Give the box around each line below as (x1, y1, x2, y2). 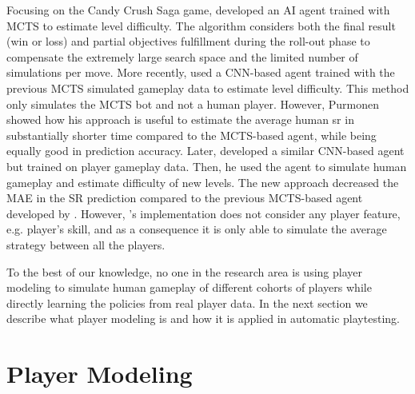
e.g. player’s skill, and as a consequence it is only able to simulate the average (6, 221, 387, 237)
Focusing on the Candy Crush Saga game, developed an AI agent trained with (6, 2, 390, 18)
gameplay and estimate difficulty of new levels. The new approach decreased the (6, 173, 399, 190)
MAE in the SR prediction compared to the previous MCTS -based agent (6, 189, 363, 206)
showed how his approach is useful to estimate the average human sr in (6, 111, 354, 128)
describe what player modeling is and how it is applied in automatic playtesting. (6, 310, 400, 327)
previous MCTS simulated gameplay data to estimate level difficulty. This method (6, 79, 409, 96)
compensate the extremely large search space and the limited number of (6, 48, 358, 65)
